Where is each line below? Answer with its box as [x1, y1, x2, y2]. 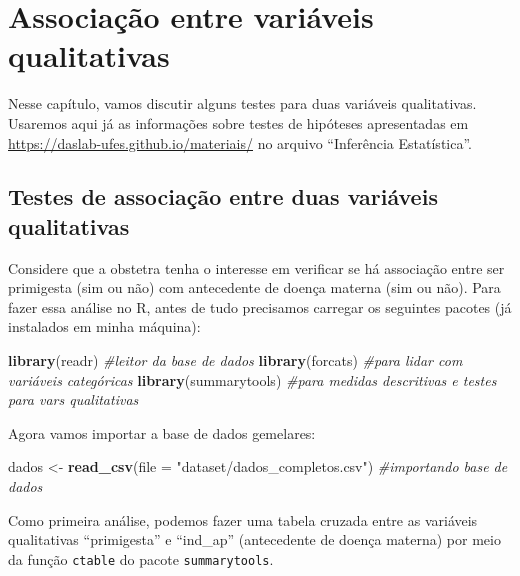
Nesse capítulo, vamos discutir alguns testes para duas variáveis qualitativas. [8, 93, 477, 114]
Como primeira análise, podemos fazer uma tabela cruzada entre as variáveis [8, 509, 478, 530]
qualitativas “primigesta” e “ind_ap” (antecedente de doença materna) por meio [8, 529, 501, 550]
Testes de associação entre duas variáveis [8, 181, 438, 212]
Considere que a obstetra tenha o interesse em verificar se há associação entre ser [8, 257, 505, 278]
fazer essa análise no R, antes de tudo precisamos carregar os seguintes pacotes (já [8, 296, 512, 317]
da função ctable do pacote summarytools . [8, 548, 274, 569]
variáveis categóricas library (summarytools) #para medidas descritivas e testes [8, 369, 497, 390]
